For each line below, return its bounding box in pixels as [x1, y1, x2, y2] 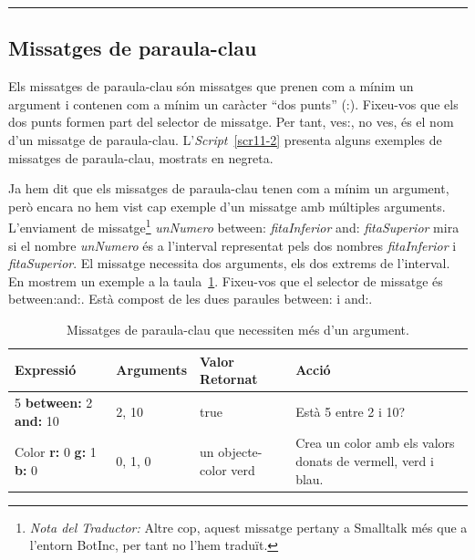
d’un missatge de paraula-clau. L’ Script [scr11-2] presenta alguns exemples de [8, 130, 442, 149]
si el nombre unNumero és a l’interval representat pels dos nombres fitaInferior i [8, 235, 457, 254]
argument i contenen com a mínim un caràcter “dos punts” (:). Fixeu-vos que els [8, 94, 459, 113]
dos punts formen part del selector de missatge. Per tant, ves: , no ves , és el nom [8, 112, 454, 131]
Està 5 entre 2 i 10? [295, 401, 406, 420]
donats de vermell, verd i [295, 451, 434, 471]
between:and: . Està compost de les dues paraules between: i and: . [8, 289, 373, 308]
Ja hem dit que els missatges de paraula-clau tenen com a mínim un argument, [8, 179, 449, 198]
